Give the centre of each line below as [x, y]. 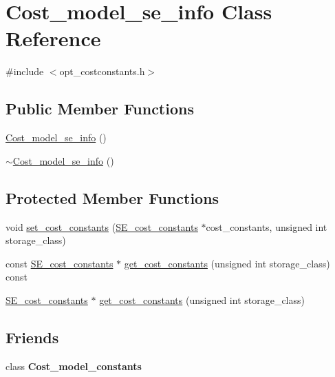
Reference [53, 38]
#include [25, 71]
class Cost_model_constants [74, 366]
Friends [32, 337]
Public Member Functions [100, 109]
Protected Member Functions [112, 197]
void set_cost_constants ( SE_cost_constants [102, 226]
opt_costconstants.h [102, 71]
